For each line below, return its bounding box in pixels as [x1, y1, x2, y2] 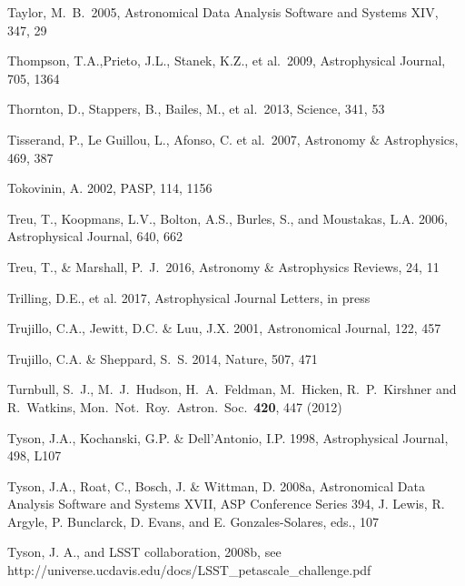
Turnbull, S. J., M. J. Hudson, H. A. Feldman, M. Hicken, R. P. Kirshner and [7, 379, 457, 399]
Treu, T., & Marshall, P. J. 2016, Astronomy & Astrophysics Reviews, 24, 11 [7, 257, 440, 276]
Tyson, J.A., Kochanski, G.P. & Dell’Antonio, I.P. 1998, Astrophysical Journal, [7, 428, 449, 447]
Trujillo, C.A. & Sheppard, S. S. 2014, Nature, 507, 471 [7, 349, 318, 368]
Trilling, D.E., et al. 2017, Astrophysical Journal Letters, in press [7, 288, 371, 307]
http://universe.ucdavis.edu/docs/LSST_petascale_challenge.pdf [7, 561, 371, 580]
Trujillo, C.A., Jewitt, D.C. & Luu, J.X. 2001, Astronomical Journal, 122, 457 [7, 318, 441, 338]
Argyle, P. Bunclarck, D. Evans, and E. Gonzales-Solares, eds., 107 [7, 511, 380, 530]
